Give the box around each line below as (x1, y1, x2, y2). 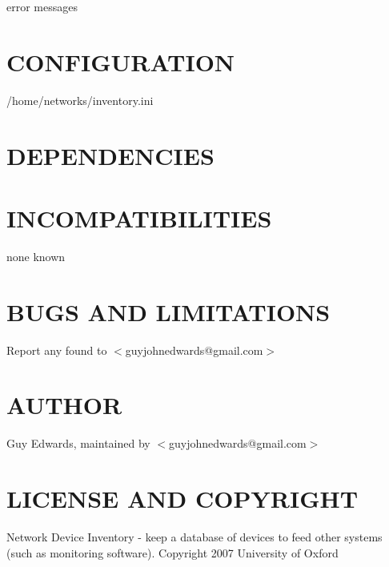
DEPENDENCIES (6, 139, 215, 171)
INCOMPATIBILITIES (6, 201, 272, 234)
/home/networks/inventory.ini (6, 91, 154, 108)
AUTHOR (6, 388, 122, 421)
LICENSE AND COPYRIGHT (6, 482, 359, 515)
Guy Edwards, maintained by (6, 435, 150, 452)
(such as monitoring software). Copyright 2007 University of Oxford (6, 544, 339, 561)
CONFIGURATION (6, 45, 235, 78)
